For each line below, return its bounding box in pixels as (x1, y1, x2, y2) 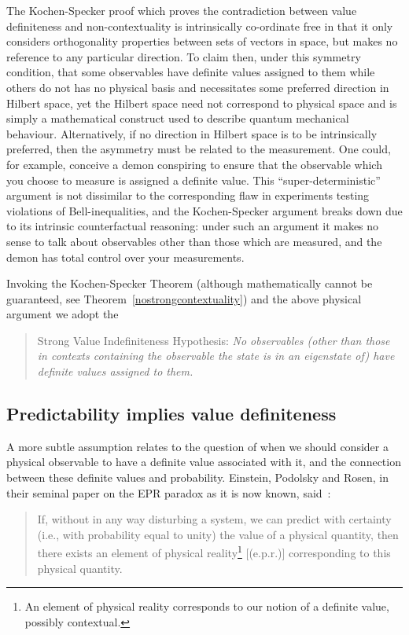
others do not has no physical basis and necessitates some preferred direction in (6, 79, 389, 95)
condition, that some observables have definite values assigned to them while (6, 64, 375, 80)
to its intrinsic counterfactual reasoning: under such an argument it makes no (6, 218, 379, 234)
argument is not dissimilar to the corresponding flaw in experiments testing (6, 187, 370, 204)
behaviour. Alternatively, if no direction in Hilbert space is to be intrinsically (6, 125, 378, 141)
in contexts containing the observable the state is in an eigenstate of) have (37, 347, 395, 364)
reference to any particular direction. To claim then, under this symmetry (6, 48, 361, 64)
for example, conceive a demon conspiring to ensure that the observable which (6, 156, 382, 172)
